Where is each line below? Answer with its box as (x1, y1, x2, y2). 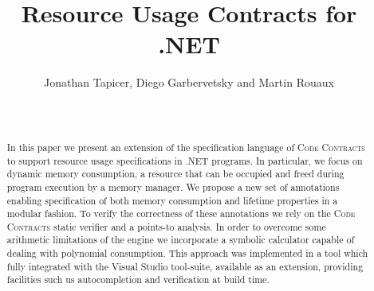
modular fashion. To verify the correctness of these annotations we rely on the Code (6, 207, 356, 220)
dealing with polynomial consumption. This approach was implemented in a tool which (6, 246, 368, 260)
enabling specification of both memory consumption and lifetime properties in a (6, 193, 338, 207)
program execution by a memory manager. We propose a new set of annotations (6, 180, 340, 193)
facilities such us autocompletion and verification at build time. (6, 273, 270, 286)
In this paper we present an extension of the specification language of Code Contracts (6, 140, 365, 153)
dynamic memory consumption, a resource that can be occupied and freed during (6, 167, 344, 180)
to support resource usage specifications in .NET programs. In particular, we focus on (6, 153, 363, 167)
